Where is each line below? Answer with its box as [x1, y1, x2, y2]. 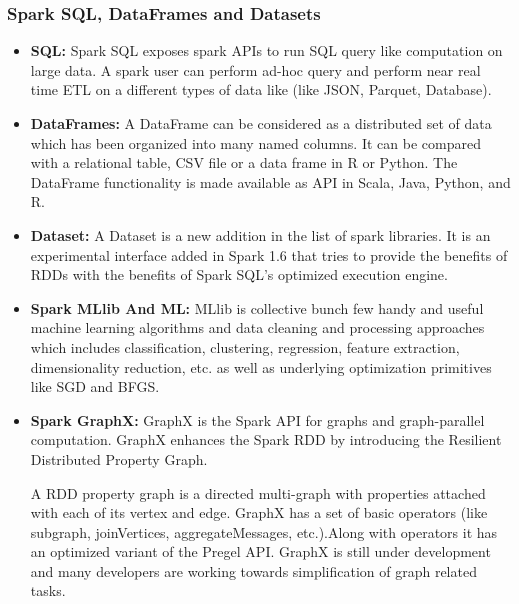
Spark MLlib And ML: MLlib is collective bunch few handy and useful [30, 297, 484, 318]
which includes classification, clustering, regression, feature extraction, [30, 336, 460, 357]
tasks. [30, 580, 66, 601]
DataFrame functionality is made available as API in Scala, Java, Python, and [30, 171, 511, 192]
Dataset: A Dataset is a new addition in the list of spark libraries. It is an [30, 224, 491, 245]
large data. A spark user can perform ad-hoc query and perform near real [30, 59, 481, 80]
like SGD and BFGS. [30, 376, 160, 397]
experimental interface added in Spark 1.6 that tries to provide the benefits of [30, 244, 508, 265]
